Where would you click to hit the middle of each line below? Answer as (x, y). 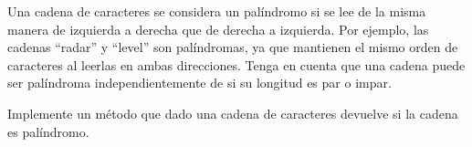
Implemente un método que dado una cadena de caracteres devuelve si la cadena (233, 113)
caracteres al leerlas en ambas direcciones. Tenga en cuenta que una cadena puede (236, 64)
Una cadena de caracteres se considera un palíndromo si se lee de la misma (217, 11)
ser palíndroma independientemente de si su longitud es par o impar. (199, 83)
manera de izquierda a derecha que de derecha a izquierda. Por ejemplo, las (218, 29)
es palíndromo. (48, 131)
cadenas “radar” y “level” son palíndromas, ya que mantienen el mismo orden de (233, 47)
